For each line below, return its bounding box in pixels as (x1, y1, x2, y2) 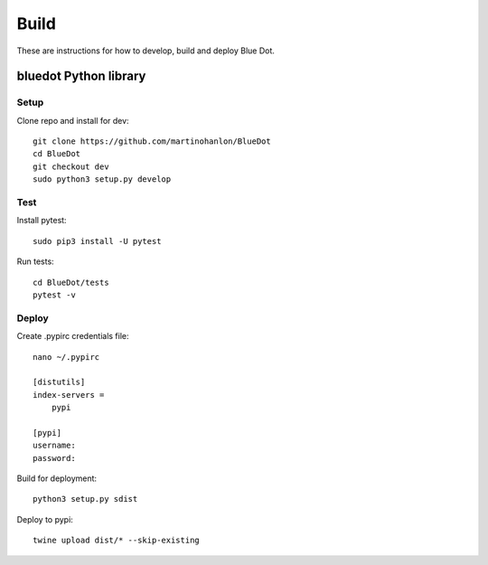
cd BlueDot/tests (33, 277, 109, 287)
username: (33, 440, 76, 451)
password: (33, 453, 76, 463)
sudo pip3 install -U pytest (33, 236, 162, 246)
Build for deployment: (16, 473, 98, 484)
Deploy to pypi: (16, 513, 74, 524)
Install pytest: (16, 215, 67, 226)
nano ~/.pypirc (33, 352, 100, 362)
